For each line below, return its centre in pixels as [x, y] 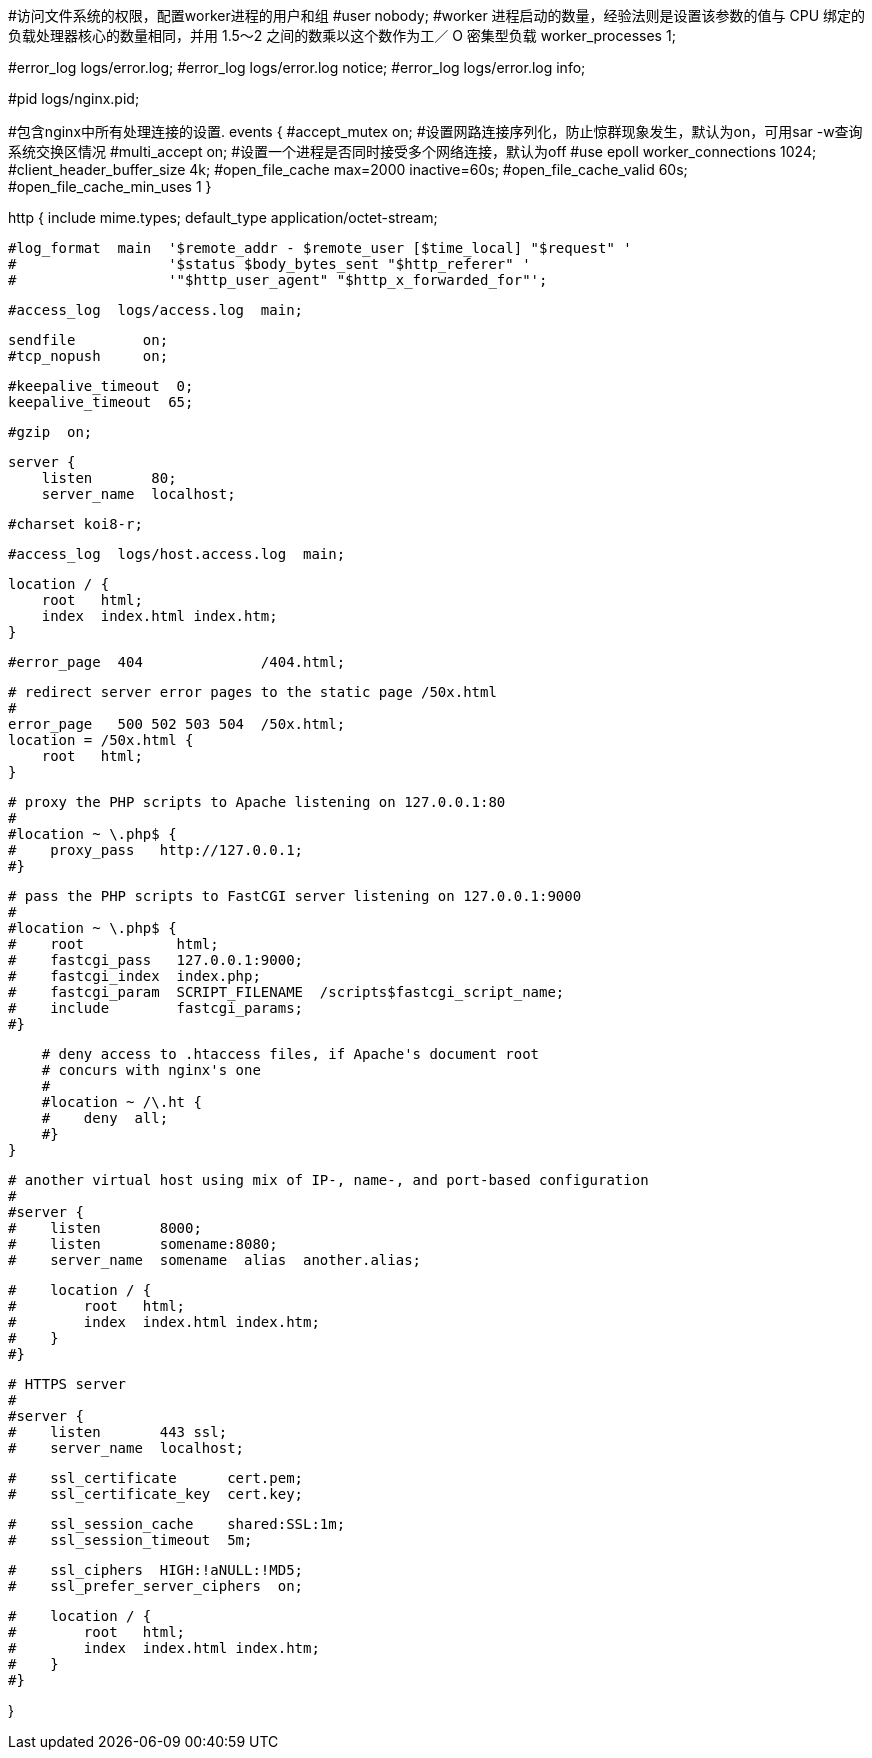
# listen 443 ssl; [118, 1432]
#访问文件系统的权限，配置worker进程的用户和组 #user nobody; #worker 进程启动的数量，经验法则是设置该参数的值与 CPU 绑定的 [437, 15]
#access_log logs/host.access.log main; [177, 554]
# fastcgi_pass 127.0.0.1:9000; [156, 960]
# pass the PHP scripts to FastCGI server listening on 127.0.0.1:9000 [295, 896]
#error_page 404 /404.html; [177, 662]
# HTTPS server [67, 1384]
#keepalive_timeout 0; [101, 386]
